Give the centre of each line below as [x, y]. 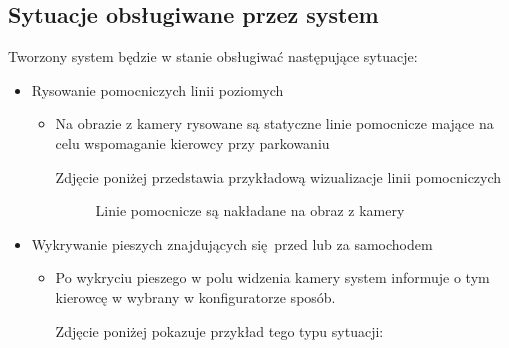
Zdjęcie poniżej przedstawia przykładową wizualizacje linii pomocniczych [278, 176]
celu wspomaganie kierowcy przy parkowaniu [192, 142]
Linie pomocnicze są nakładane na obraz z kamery [250, 210]
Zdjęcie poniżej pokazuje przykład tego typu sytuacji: [219, 330]
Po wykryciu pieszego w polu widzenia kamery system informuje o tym [272, 277]
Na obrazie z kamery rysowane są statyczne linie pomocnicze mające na [274, 123]
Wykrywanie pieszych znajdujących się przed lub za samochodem [232, 243]
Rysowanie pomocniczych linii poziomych [157, 89]
